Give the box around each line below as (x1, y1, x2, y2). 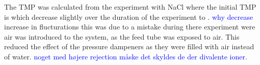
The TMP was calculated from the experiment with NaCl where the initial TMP (4, 2, 256, 12)
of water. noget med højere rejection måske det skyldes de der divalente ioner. (4, 51, 247, 61)
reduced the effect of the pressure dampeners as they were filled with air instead (4, 41, 254, 52)
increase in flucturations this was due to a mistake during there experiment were (4, 21, 255, 32)
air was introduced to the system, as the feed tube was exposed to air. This (4, 31, 240, 42)
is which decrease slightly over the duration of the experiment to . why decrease (4, 11, 253, 22)
